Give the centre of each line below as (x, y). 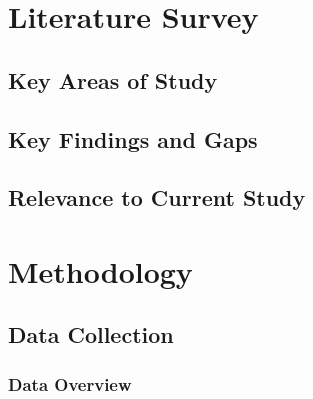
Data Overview (70, 383)
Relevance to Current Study (157, 197)
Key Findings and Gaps (133, 138)
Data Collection (91, 334)
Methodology (100, 270)
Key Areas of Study (113, 79)
